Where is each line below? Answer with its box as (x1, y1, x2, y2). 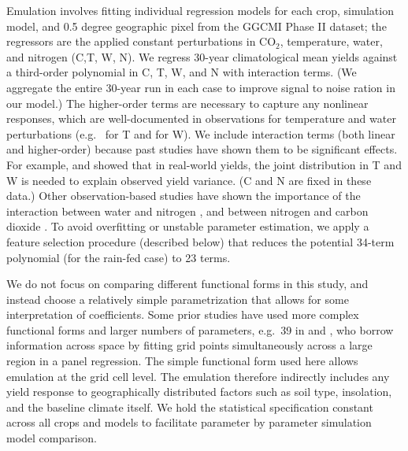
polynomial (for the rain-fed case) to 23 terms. (6, 249, 231, 265)
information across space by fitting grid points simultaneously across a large (6, 337, 373, 353)
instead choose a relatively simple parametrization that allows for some (6, 290, 349, 307)
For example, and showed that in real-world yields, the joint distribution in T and (6, 156, 402, 172)
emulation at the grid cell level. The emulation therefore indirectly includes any (6, 368, 390, 384)
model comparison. (6, 430, 97, 446)
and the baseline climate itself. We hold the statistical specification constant (6, 398, 373, 415)
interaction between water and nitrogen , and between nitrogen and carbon (6, 202, 369, 219)
